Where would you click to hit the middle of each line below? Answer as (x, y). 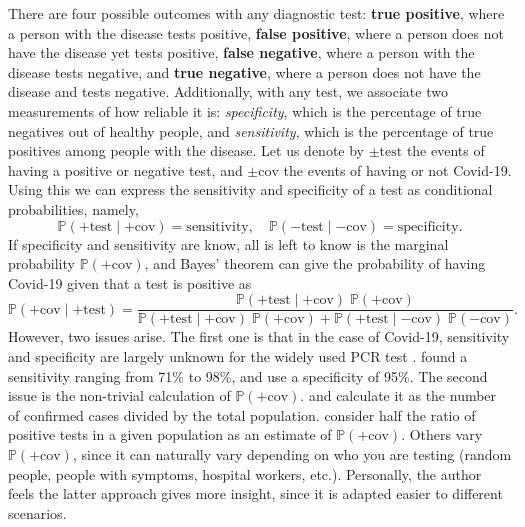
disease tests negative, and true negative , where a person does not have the (244, 71)
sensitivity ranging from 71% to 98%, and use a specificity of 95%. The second (248, 375)
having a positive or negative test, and (125, 169)
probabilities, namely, (73, 208)
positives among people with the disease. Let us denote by (186, 150)
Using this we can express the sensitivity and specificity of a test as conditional (250, 189)
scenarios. (37, 512)
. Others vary (442, 434)
